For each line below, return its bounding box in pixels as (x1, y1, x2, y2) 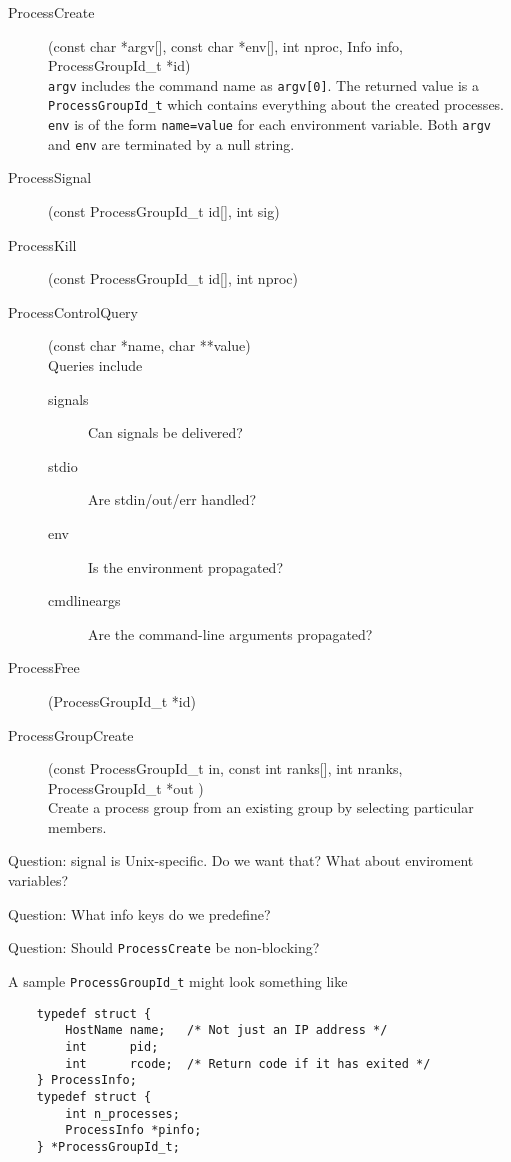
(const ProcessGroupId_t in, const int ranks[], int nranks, (48, 758, 403, 779)
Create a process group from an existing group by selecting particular (48, 797, 474, 818)
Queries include (48, 354, 143, 375)
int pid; (65, 1039, 159, 1054)
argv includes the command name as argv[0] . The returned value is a (48, 74, 479, 95)
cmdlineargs (48, 590, 121, 611)
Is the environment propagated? (88, 556, 283, 577)
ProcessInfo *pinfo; (65, 1123, 202, 1138)
